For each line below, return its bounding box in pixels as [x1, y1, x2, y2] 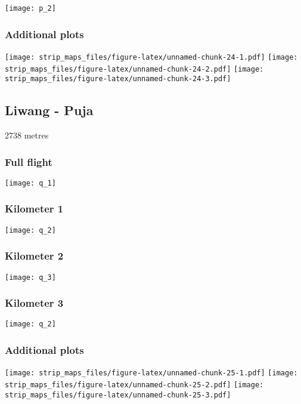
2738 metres [5, 129, 49, 141]
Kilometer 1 [5, 201, 64, 216]
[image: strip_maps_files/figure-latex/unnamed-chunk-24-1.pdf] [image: [5, 53, 298, 61]
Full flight [5, 154, 52, 169]
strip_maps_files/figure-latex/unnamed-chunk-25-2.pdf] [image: [5, 381, 264, 390]
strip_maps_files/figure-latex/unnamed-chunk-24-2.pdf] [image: [5, 64, 264, 73]
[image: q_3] [5, 273, 56, 282]
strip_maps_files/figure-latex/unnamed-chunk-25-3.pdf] [5, 390, 231, 399]
